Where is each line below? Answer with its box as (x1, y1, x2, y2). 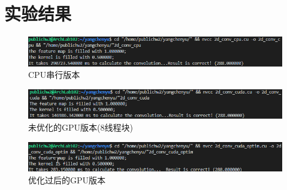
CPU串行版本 (28, 68, 80, 81)
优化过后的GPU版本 (28, 173, 106, 186)
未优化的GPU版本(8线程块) (28, 120, 133, 133)
